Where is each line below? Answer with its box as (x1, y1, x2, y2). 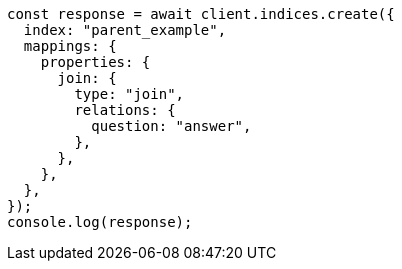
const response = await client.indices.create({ (7, 6, 395, 22)
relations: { (74, 102, 176, 118)
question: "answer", (91, 118, 252, 134)
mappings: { (23, 38, 117, 54)
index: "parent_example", (23, 22, 227, 38)
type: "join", (74, 86, 185, 102)
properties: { (40, 54, 151, 70)
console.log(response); (7, 214, 193, 230)
